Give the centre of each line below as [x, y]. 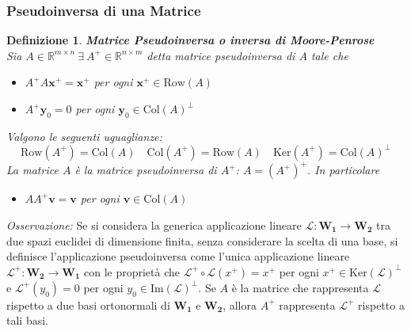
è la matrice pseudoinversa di [146, 170]
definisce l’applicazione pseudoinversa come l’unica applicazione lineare [178, 256]
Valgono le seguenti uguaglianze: [84, 136]
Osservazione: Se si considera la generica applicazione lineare [154, 224]
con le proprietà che [131, 271]
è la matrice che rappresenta [300, 287]
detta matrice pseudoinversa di [221, 55]
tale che [329, 55]
